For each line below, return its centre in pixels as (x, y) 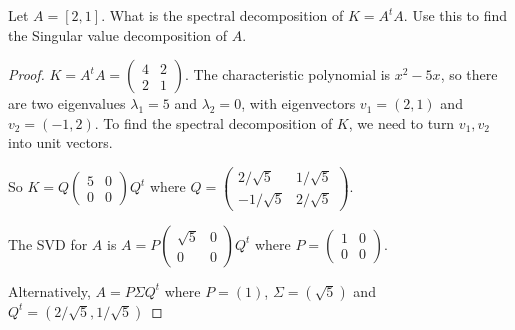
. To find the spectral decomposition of (213, 122)
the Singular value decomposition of (118, 34)
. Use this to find (455, 15)
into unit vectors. (60, 142)
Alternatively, (49, 290)
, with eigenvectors (298, 103)
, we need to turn (401, 122)
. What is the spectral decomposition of (222, 15)
